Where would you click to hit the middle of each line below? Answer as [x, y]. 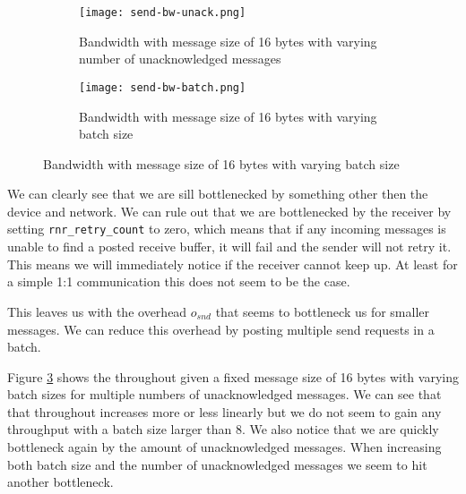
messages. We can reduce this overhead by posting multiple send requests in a [221, 329]
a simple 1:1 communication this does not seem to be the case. [179, 281]
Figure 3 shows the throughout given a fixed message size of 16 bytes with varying [233, 376]
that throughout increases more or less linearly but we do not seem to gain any [224, 411]
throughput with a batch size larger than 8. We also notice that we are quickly [223, 429]
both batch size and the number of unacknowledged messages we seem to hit [217, 464]
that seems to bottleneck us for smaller [322, 311]
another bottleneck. [60, 482]
